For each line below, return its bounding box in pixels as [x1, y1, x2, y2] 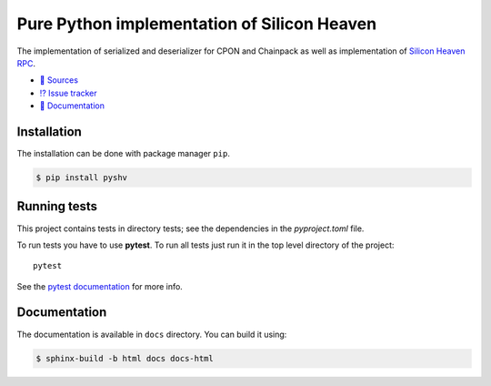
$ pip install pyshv [35, 173, 127, 182]
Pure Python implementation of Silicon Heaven [16, 14, 377, 34]
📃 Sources [39, 75, 79, 86]
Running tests [16, 198, 98, 214]
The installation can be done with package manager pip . [16, 148, 231, 159]
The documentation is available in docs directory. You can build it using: [16, 329, 287, 340]
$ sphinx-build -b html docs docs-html [35, 353, 214, 363]
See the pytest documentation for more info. [16, 280, 184, 291]
